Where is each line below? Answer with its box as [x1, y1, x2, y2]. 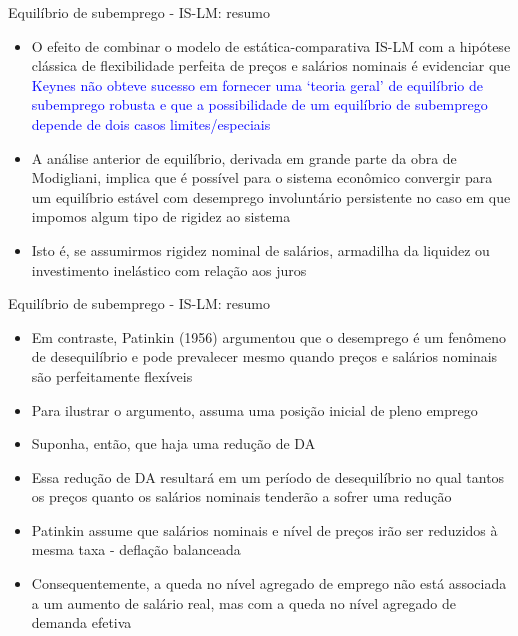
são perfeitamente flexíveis [31, 365, 193, 386]
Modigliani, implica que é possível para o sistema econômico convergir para [31, 167, 493, 188]
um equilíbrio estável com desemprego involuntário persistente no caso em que [31, 186, 511, 207]
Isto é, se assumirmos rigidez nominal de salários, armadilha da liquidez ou [31, 239, 490, 260]
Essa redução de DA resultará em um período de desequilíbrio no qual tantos [31, 466, 505, 487]
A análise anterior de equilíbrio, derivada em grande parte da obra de [31, 147, 457, 168]
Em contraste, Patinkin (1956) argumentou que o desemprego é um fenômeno [31, 326, 507, 347]
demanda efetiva [31, 612, 132, 633]
